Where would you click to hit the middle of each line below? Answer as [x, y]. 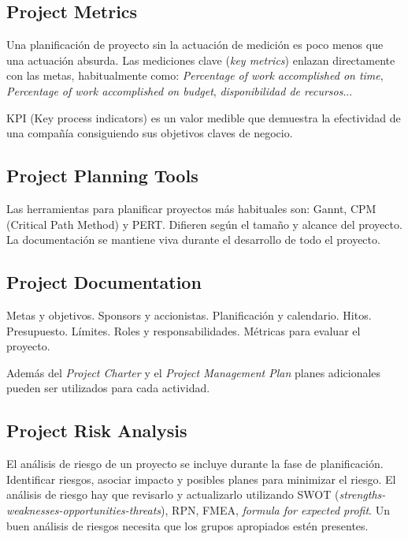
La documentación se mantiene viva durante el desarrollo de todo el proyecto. [193, 240]
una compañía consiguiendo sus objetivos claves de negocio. [150, 133]
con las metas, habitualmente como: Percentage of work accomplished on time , [195, 75]
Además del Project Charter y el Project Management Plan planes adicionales [194, 372]
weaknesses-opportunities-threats [84, 509]
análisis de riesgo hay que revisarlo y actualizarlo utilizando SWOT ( [173, 494]
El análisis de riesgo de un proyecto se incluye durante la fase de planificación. [195, 464]
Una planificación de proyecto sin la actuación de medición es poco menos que [195, 45]
